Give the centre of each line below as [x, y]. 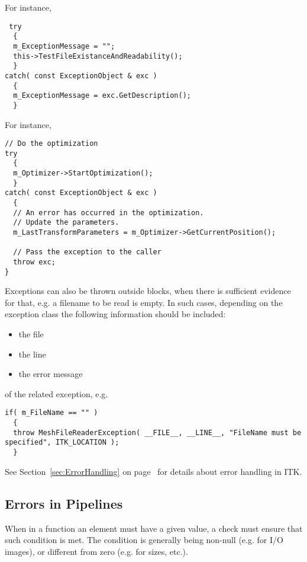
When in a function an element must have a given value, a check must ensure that [154, 528]
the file [31, 334]
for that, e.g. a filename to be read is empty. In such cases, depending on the [144, 302]
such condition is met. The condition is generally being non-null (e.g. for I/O [144, 540]
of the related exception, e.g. [56, 393]
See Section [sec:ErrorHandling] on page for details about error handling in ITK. [153, 471]
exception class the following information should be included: [115, 314]
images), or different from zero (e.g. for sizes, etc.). [96, 551]
